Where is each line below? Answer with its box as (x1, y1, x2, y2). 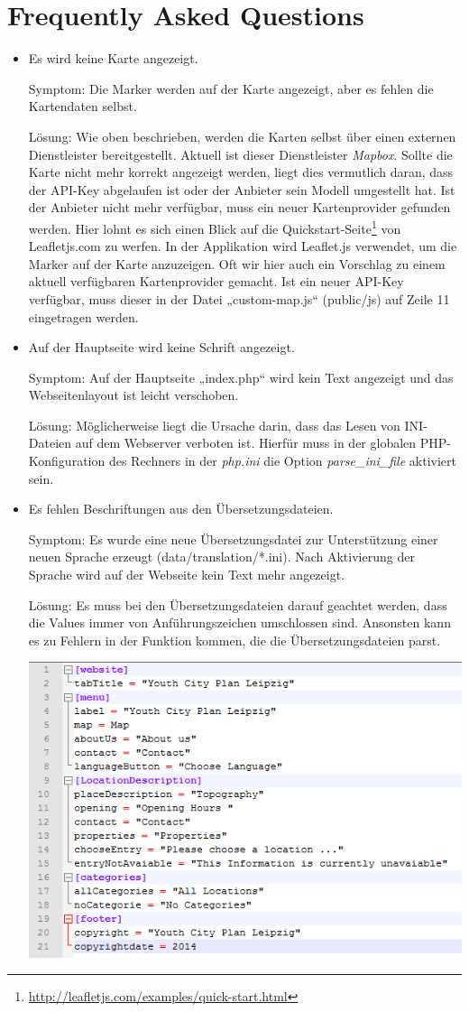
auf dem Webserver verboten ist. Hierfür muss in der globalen (75, 433, 417, 452)
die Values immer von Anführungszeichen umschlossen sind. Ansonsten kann (28, 613, 451, 632)
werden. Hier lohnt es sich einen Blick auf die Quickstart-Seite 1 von (28, 216, 401, 237)
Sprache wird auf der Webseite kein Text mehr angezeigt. (28, 565, 345, 584)
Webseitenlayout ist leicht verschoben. (28, 385, 239, 404)
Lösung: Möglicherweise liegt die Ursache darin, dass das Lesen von (28, 415, 400, 434)
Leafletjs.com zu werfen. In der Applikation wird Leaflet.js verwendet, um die (28, 237, 457, 255)
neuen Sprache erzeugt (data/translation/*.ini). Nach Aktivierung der (28, 547, 415, 566)
